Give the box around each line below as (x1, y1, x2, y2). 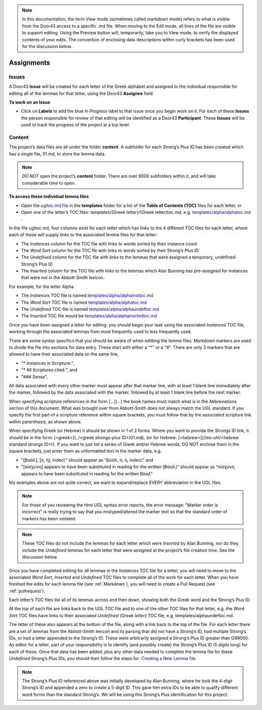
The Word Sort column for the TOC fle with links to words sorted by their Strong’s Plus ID (21, 247, 199, 253)
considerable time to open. (22, 180, 76, 186)
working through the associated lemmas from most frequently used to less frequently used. (9, 329, 192, 335)
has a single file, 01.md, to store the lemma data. (9, 151, 106, 156)
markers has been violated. (22, 516, 77, 521)
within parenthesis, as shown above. (9, 418, 82, 425)
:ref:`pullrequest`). (9, 588, 46, 594)
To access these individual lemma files (9, 193, 89, 199)
